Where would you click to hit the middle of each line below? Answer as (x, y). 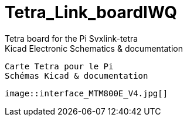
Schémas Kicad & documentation (76, 75)
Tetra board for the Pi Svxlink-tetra (72, 38)
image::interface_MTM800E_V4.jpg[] (86, 93)
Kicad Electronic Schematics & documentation (94, 48)
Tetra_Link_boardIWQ (91, 12)
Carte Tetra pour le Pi (59, 66)
